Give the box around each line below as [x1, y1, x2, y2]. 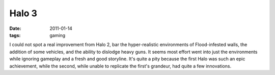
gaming [49, 32, 66, 38]
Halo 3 [9, 8, 38, 19]
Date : [9, 25, 21, 31]
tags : [9, 32, 21, 38]
